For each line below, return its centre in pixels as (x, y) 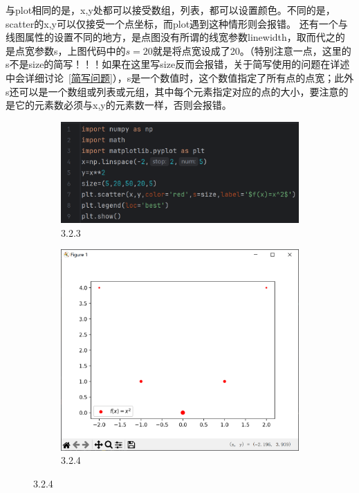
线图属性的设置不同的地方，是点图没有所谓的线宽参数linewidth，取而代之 (171, 37)
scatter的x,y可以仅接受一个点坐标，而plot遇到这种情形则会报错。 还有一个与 (177, 23)
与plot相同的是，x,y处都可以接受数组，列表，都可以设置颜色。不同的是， (171, 10)
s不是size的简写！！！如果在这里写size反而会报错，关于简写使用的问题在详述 (178, 64)
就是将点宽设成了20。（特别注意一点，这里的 (252, 50)
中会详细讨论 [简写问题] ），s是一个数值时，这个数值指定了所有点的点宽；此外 (180, 77)
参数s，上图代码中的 (80, 50)
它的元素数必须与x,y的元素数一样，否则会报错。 (123, 105)
